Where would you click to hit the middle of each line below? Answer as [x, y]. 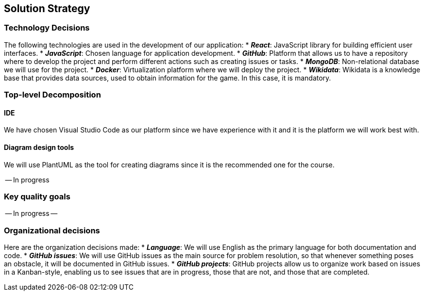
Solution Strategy [47, 8]
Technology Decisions [47, 28]
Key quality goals [37, 196]
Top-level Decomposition [52, 95]
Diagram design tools [39, 147]
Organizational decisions [52, 230]
